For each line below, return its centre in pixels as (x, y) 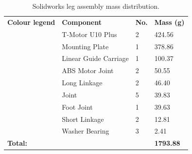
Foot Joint (77, 106)
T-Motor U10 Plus (89, 34)
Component (82, 22)
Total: (17, 143)
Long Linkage (82, 83)
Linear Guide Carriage (95, 58)
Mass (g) (169, 22)
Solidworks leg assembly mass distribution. (96, 6)
